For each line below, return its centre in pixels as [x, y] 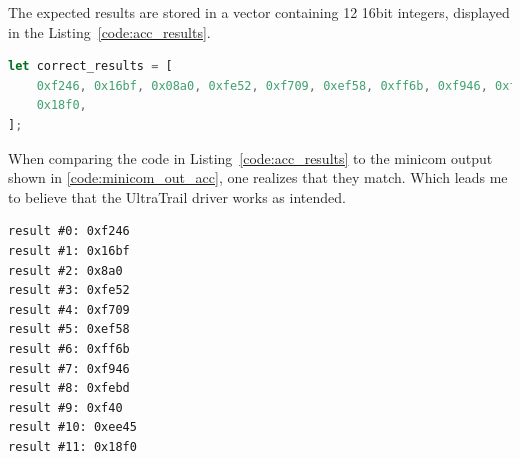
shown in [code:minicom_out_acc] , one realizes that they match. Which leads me [258, 177]
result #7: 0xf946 [69, 368]
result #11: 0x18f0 [72, 446]
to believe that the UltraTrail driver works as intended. [177, 196]
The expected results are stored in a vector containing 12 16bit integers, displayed [259, 12]
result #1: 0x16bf [69, 250]
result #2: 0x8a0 [65, 270]
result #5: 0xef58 [69, 329]
